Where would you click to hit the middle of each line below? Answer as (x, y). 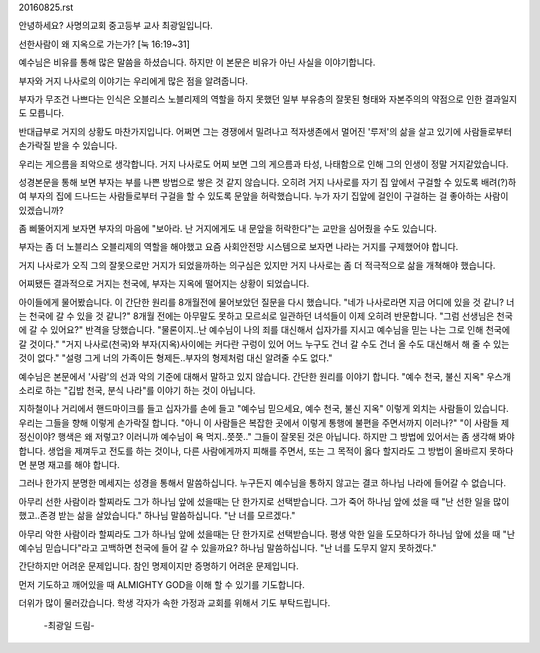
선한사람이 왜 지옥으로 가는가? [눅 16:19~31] (104, 44)
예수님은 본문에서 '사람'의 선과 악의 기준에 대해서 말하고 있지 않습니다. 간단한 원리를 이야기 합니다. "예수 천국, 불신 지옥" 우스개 (265, 376)
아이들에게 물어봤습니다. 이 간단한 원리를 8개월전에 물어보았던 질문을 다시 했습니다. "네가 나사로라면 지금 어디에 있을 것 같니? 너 (266, 302)
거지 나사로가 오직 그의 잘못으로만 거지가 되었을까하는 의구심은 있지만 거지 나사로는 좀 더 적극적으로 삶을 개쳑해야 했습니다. (257, 265)
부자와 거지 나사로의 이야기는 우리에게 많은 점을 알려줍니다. (133, 81)
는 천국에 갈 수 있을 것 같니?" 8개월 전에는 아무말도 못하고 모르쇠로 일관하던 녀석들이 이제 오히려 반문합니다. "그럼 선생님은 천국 (266, 316)
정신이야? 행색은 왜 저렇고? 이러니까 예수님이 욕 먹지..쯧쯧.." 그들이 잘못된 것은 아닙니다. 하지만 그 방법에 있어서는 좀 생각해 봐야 (266, 437)
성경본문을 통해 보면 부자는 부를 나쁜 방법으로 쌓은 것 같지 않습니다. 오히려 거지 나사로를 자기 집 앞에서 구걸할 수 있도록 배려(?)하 (267, 182)
